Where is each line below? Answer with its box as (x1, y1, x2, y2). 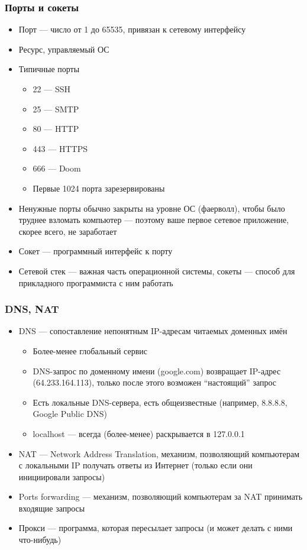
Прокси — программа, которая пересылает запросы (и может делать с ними (18, 522, 293, 534)
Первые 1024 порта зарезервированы (33, 182, 165, 194)
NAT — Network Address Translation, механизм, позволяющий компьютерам (18, 447, 300, 460)
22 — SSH (33, 83, 70, 95)
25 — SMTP (33, 102, 79, 115)
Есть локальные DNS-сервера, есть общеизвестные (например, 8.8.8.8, (33, 396, 287, 408)
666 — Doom (33, 162, 81, 174)
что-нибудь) (18, 533, 62, 546)
